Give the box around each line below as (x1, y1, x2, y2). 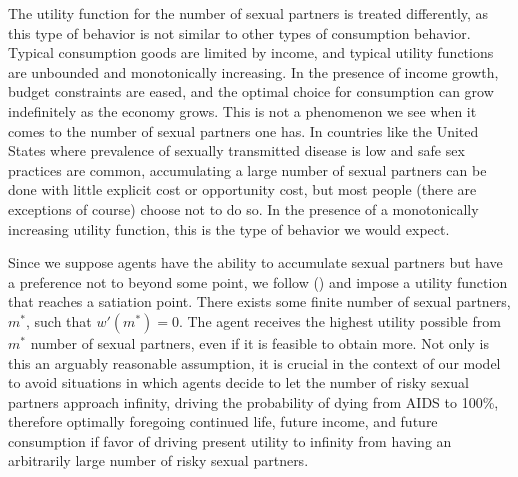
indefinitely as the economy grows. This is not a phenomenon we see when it (8, 100, 477, 121)
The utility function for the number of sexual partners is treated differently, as (8, 3, 489, 23)
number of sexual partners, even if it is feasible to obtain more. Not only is (30, 332, 489, 353)
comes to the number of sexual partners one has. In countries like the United (8, 120, 479, 141)
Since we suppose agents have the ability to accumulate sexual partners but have (8, 252, 503, 273)
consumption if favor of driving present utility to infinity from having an (8, 430, 452, 451)
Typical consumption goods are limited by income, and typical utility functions (8, 42, 494, 63)
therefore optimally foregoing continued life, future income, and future (8, 411, 438, 432)
